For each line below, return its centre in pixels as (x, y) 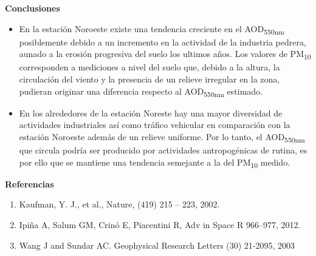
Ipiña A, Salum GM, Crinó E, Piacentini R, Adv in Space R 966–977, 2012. (160, 224)
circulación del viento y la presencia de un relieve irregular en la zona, (149, 79)
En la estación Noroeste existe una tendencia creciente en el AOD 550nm (152, 29)
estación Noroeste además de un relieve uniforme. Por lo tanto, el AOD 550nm (162, 137)
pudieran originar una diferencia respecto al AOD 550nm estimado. (141, 92)
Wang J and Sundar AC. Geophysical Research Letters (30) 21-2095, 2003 (157, 245)
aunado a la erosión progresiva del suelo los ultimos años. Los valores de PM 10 (165, 55)
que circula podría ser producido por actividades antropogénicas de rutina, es (163, 150)
